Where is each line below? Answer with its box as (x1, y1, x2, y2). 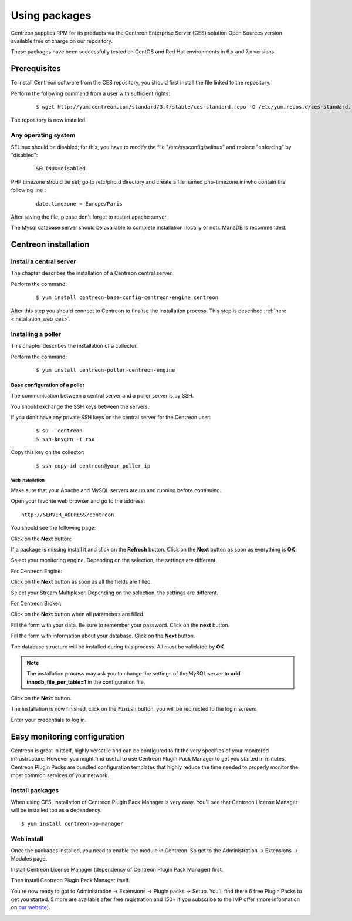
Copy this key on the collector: (11, 449, 85, 456)
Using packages (11, 9, 92, 22)
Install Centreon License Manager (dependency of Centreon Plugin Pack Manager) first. (11, 866, 224, 873)
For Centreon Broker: (11, 600, 62, 607)
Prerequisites (11, 63, 61, 73)
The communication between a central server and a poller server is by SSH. (11, 392, 194, 399)
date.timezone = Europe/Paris (36, 200, 123, 207)
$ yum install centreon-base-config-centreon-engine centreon (36, 294, 219, 301)
